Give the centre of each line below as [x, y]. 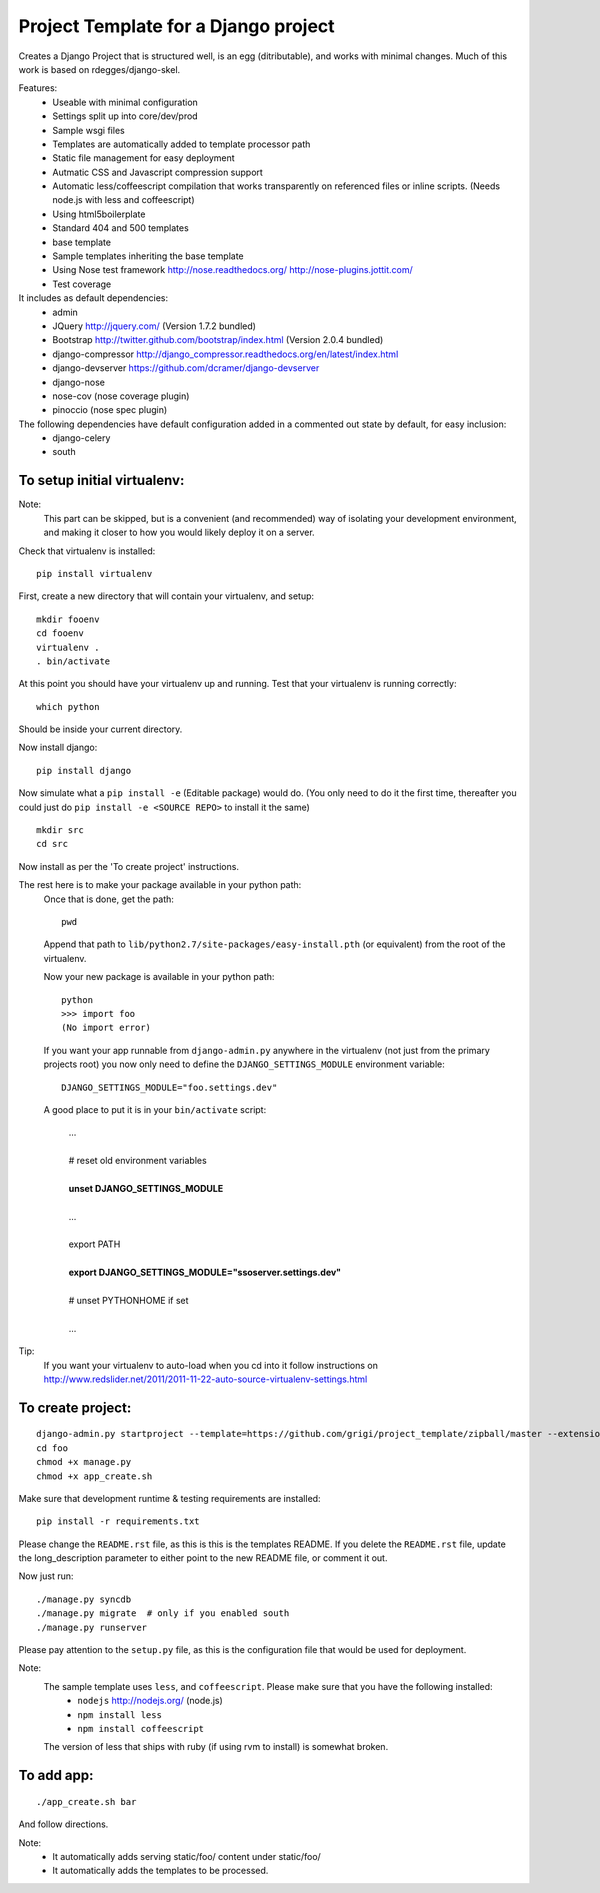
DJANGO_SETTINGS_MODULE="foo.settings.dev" [169, 1087]
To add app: [56, 1775]
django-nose [78, 382]
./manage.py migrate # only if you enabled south [163, 1613]
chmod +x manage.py [84, 1462]
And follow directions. [63, 1824]
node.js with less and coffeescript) [123, 200]
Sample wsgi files [88, 130]
